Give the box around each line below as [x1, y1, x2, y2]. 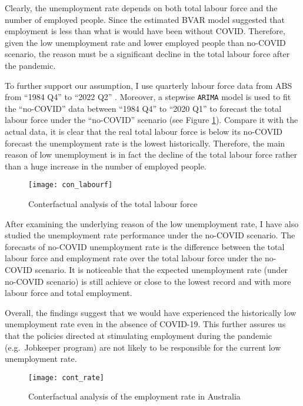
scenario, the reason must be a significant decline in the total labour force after [5, 48, 290, 60]
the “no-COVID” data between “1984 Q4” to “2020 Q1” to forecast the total [5, 102, 282, 114]
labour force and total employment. [5, 287, 132, 299]
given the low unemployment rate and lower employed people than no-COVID [5, 36, 286, 48]
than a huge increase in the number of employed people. [5, 159, 207, 172]
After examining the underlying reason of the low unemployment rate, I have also [5, 217, 299, 229]
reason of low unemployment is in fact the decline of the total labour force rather [5, 148, 297, 161]
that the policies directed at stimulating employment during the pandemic [5, 329, 272, 341]
